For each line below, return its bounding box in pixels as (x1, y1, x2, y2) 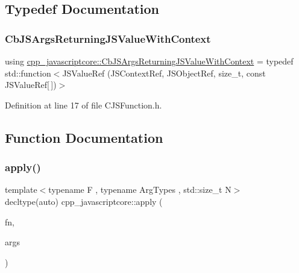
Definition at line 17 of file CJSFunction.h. (5, 98, 162, 111)
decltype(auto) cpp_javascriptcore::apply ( (5, 195, 163, 207)
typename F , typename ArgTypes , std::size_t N (48, 183, 231, 196)
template (5, 183, 37, 196)
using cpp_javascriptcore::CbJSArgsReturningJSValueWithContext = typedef (5, 55, 294, 67)
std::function (5, 66, 51, 79)
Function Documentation (5, 128, 163, 146)
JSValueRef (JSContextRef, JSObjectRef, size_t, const (62, 66, 266, 79)
